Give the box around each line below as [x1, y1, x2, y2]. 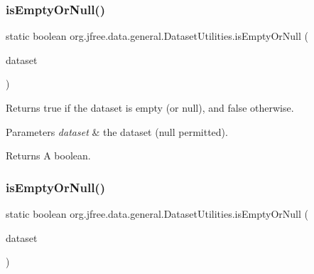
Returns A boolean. [6, 148, 91, 163]
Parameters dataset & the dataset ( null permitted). [6, 124, 228, 139]
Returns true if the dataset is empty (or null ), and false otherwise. [6, 100, 294, 115]
